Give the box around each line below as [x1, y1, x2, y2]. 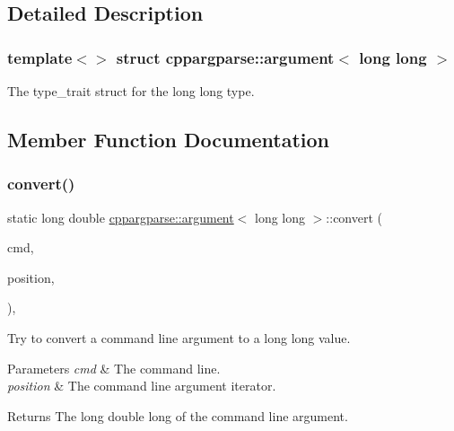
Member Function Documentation [7, 125, 330, 153]
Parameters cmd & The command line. [7, 358, 221, 377]
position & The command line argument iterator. [7, 376, 276, 395]
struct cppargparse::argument [116, 46, 335, 68]
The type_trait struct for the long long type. [7, 82, 255, 100]
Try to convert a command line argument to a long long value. [7, 328, 351, 347]
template [7, 46, 73, 68]
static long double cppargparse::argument [7, 207, 234, 226]
